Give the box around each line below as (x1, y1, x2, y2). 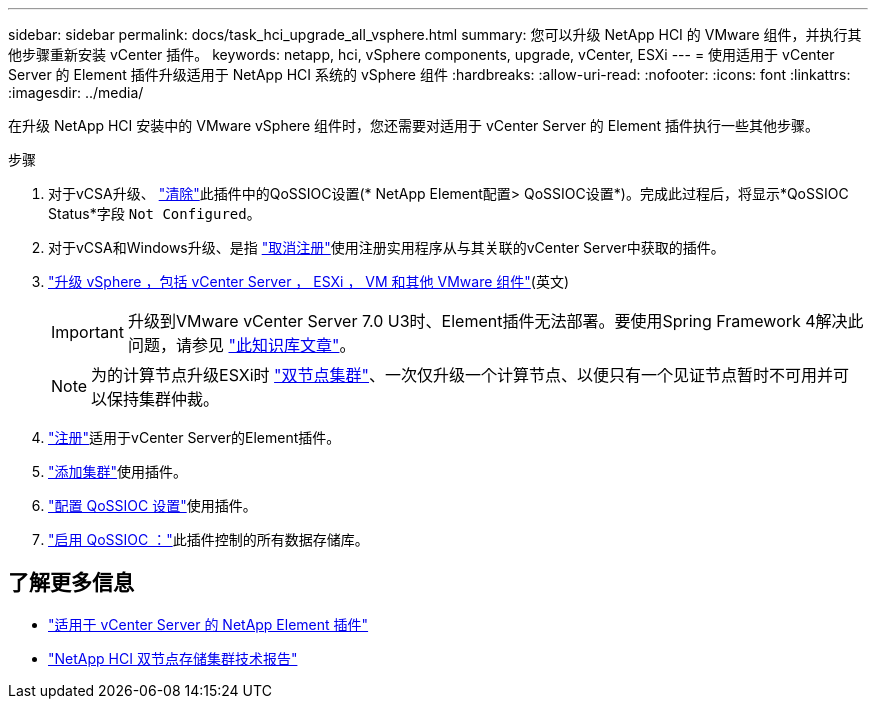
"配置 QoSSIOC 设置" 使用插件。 (48, 497, 257, 514)
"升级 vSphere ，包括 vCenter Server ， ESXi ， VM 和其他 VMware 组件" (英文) (48, 273, 570, 290)
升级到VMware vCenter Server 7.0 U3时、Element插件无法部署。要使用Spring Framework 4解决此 (127, 311, 864, 331)
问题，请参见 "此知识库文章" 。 (127, 335, 356, 355)
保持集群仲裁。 (107, 389, 220, 409)
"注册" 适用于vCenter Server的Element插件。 (48, 429, 341, 446)
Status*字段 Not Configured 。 (48, 205, 261, 222)
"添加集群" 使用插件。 (48, 463, 188, 480)
